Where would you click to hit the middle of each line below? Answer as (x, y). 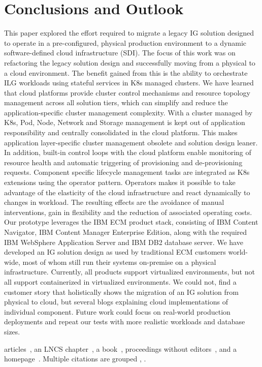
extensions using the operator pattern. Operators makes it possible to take (120, 182)
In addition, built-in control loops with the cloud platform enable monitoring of (128, 152)
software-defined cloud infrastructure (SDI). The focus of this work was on (120, 53)
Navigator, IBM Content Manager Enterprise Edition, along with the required (126, 232)
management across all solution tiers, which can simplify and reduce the (116, 102)
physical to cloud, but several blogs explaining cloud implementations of (116, 302)
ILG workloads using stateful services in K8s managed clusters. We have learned (129, 83)
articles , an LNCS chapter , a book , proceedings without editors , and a (120, 348)
